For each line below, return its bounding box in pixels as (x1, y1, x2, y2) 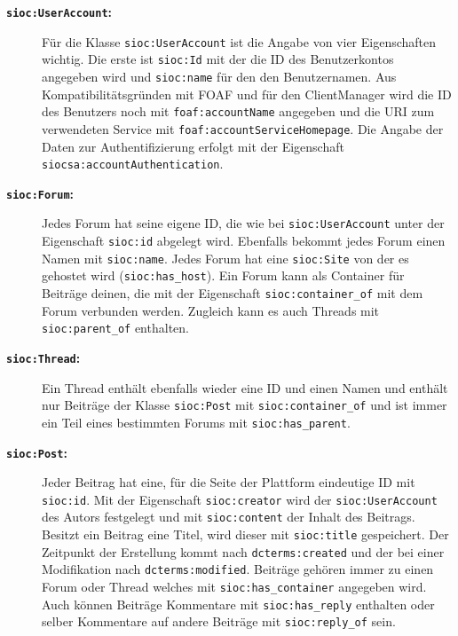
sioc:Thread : (6, 348, 81, 366)
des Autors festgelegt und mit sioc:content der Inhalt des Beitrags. (42, 507, 415, 526)
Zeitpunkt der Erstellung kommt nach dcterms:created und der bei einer (42, 542, 445, 561)
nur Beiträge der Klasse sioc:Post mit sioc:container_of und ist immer (42, 396, 447, 414)
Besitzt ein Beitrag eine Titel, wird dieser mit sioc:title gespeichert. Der (42, 525, 449, 544)
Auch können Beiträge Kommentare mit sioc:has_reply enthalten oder (42, 594, 435, 613)
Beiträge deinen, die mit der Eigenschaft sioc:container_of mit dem (42, 284, 423, 302)
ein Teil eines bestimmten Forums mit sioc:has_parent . (42, 412, 351, 431)
